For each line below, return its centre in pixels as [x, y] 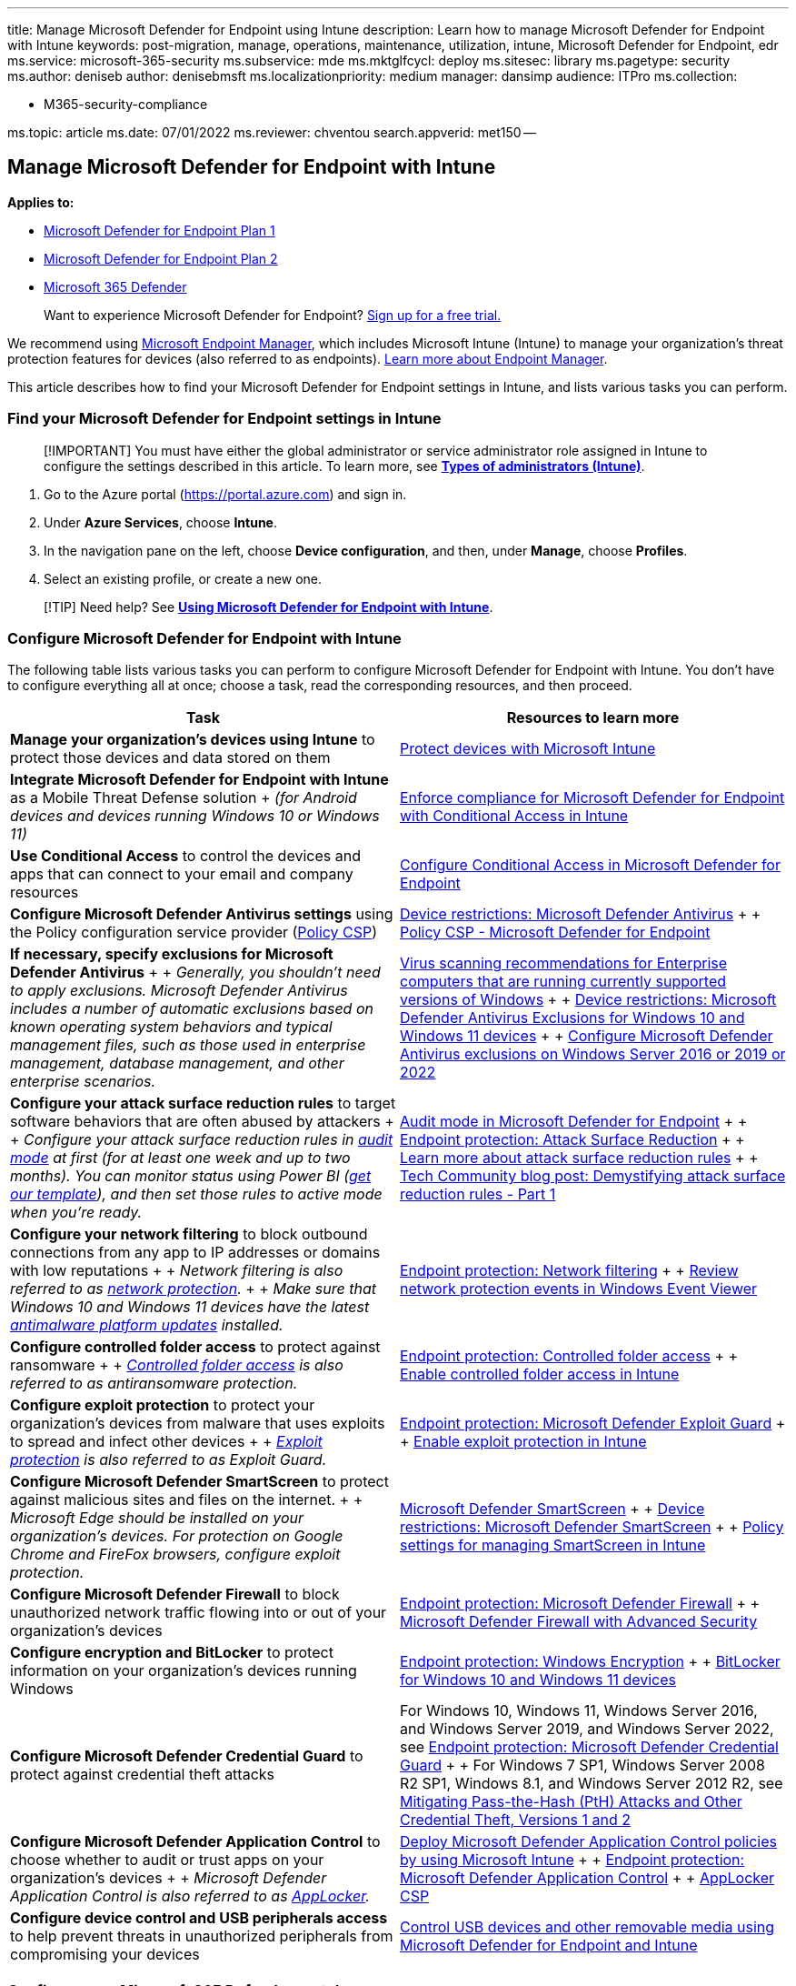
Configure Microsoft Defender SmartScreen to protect [199, 1482]
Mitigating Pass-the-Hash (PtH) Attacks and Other [571, 1802]
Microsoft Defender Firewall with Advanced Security [579, 1622]
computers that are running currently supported [563, 982]
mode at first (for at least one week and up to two [180, 1158]
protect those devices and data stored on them [170, 758]
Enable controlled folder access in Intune [540, 1374]
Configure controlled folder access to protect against [195, 1347]
